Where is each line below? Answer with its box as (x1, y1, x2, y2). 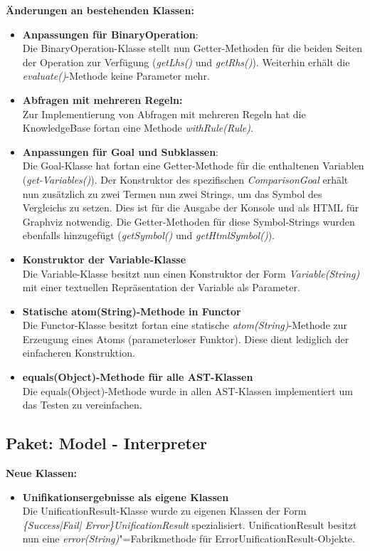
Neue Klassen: (6, 466, 78, 481)
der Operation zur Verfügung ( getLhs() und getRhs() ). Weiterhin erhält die (22, 54, 350, 69)
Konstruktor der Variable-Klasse (22, 251, 186, 266)
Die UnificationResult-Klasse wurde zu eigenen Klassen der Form (22, 503, 307, 518)
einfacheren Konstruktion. (22, 345, 135, 360)
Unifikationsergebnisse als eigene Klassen (22, 489, 229, 504)
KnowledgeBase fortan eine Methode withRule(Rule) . (22, 120, 253, 135)
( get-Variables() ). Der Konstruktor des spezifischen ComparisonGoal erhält (22, 172, 349, 187)
